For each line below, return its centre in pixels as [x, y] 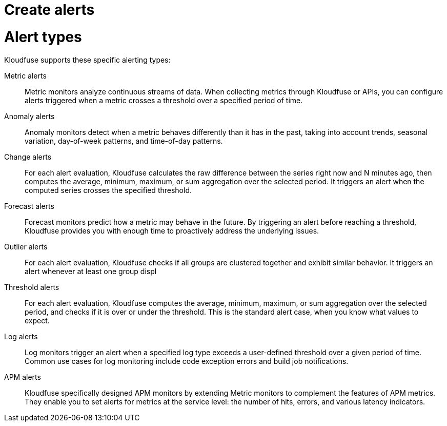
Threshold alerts [32, 287]
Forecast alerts [29, 206]
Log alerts [21, 336]
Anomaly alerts [29, 116]
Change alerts [28, 157]
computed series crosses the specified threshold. [108, 190]
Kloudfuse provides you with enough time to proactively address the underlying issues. [172, 230]
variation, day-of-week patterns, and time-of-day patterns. [124, 141]
